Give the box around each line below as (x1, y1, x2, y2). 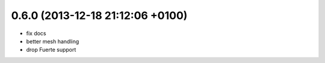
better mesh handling (26, 37, 79, 45)
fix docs (26, 30, 46, 37)
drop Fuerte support (26, 46, 76, 53)
